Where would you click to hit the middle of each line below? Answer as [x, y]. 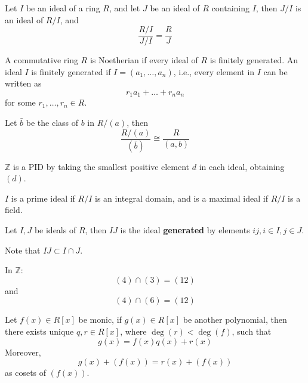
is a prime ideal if [43, 198]
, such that [252, 331]
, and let [124, 8]
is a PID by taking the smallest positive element [101, 166]
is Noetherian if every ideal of [144, 60]
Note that [23, 250]
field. [14, 210]
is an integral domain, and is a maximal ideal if [181, 198]
